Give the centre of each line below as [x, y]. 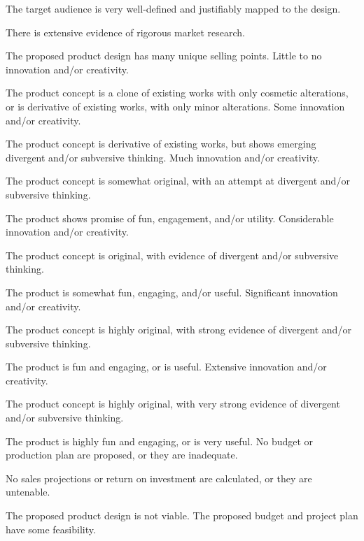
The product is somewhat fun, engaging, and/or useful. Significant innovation [172, 292]
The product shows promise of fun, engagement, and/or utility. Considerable [170, 218]
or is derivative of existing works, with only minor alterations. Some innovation [175, 106]
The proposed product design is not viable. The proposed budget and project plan [182, 515]
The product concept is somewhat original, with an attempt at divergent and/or [178, 181]
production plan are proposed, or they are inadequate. [122, 455]
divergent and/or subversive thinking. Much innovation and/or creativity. [163, 157]
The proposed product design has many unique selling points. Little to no [164, 56]
